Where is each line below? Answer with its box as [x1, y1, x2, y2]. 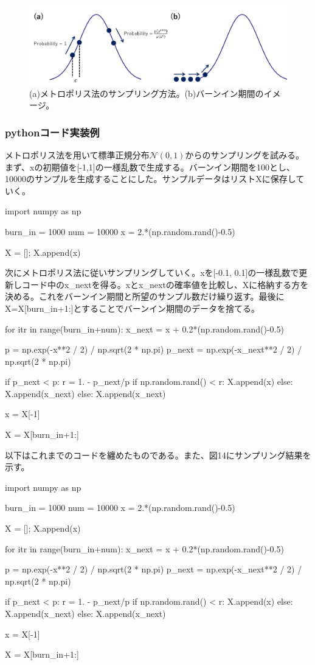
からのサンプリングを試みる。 [185, 148, 304, 161]
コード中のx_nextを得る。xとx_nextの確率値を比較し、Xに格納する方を [21, 278, 309, 290]
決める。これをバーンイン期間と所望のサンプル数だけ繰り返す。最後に [5, 290, 285, 303]
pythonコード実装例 [5, 124, 100, 139]
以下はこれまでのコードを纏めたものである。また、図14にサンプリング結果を [5, 448, 311, 461]
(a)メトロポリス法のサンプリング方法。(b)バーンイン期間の [29, 86, 264, 99]
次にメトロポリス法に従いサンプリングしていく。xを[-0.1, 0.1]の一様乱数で [5, 266, 299, 279]
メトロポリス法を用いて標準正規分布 [5, 148, 150, 161]
